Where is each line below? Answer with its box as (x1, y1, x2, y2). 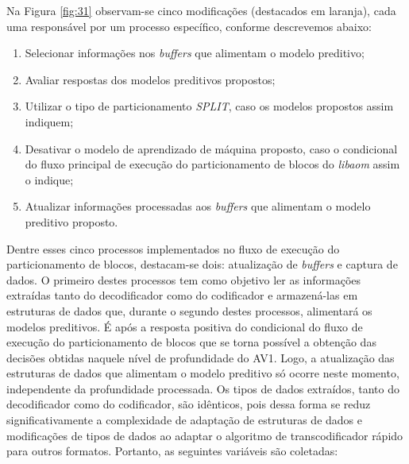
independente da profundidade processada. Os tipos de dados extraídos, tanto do (6, 380, 399, 396)
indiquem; (25, 113, 74, 130)
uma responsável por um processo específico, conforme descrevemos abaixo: (6, 17, 372, 34)
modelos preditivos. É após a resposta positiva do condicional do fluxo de (6, 318, 363, 334)
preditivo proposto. (25, 213, 118, 230)
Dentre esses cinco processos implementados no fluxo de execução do (6, 240, 340, 257)
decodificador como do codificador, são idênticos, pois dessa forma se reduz (6, 396, 371, 412)
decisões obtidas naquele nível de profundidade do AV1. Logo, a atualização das (6, 349, 395, 365)
